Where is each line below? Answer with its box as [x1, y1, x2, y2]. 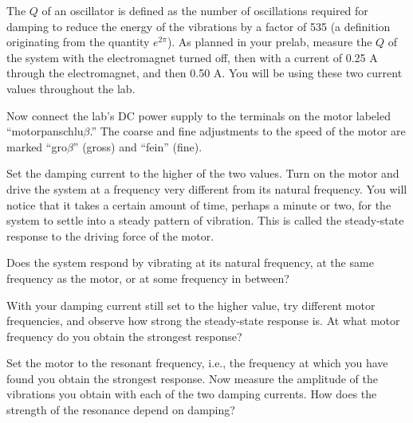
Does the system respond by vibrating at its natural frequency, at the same [6, 254, 374, 271]
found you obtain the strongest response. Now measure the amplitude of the [6, 370, 379, 386]
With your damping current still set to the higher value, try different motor [6, 296, 376, 313]
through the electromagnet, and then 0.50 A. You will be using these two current [6, 65, 403, 81]
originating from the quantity [6, 33, 150, 50]
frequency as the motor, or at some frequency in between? [6, 269, 289, 286]
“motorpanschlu [6, 123, 84, 139]
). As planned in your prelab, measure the [167, 33, 372, 50]
